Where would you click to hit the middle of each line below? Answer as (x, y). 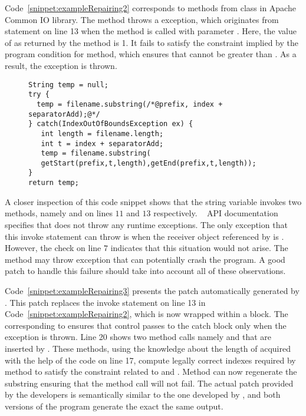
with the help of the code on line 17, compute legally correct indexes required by (150, 360)
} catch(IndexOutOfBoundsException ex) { (111, 124)
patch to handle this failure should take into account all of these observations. (145, 271)
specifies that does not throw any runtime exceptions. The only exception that (146, 224)
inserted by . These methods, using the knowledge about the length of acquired (148, 348)
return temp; (54, 183)
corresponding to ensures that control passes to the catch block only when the (146, 325)
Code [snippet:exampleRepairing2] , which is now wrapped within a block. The (147, 314)
